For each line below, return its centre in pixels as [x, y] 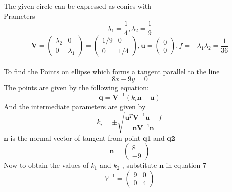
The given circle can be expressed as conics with [78, 6]
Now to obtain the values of [46, 165]
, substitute [140, 165]
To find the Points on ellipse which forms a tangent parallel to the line [112, 71]
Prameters [20, 16]
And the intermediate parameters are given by [75, 106]
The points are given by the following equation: [76, 88]
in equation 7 [186, 165]
